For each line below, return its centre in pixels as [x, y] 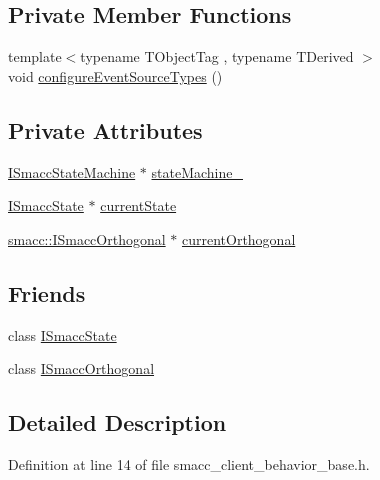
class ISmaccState [62, 334]
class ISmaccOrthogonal [81, 368]
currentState [138, 205]
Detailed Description [117, 422]
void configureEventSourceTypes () [115, 75]
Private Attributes [105, 129]
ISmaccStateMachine [72, 171]
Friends [47, 292]
